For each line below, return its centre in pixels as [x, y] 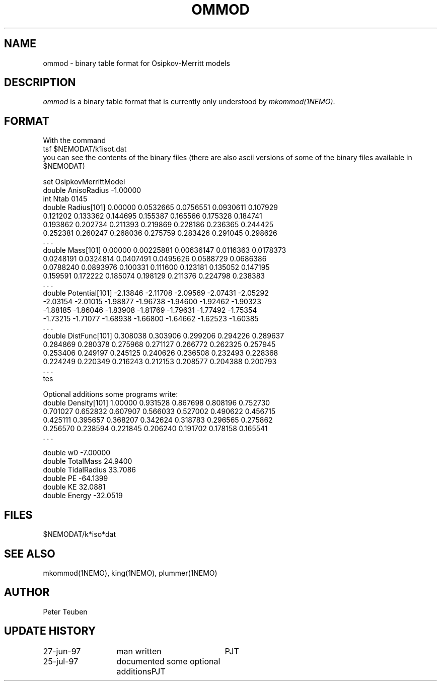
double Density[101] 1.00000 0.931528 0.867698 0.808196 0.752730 [157, 403]
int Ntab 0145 [65, 199]
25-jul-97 [61, 661]
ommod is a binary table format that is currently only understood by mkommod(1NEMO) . [189, 102]
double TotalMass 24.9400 [88, 461]
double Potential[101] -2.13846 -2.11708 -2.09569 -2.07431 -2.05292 [156, 293]
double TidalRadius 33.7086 [90, 470]
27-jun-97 [62, 651]
